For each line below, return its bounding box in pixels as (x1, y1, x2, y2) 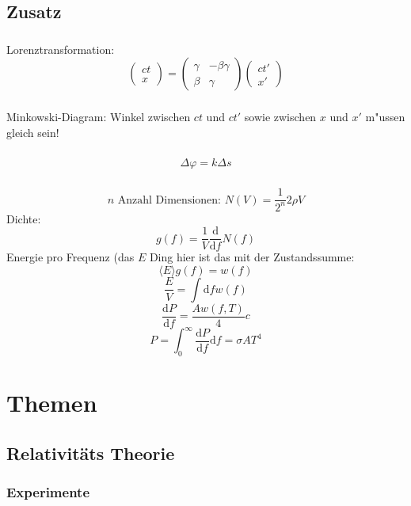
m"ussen (365, 108, 405, 125)
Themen (6, 386, 97, 419)
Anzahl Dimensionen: (117, 194, 221, 206)
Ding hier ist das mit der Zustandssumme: (149, 249, 355, 265)
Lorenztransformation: (6, 40, 115, 57)
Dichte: (6, 210, 41, 226)
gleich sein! (6, 124, 59, 140)
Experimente (6, 482, 90, 502)
